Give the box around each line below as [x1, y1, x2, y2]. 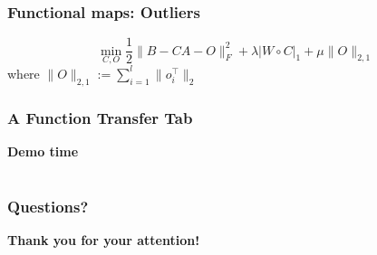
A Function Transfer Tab [7, 106, 193, 128]
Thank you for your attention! [7, 231, 200, 249]
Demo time [7, 141, 79, 160]
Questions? [7, 194, 89, 217]
